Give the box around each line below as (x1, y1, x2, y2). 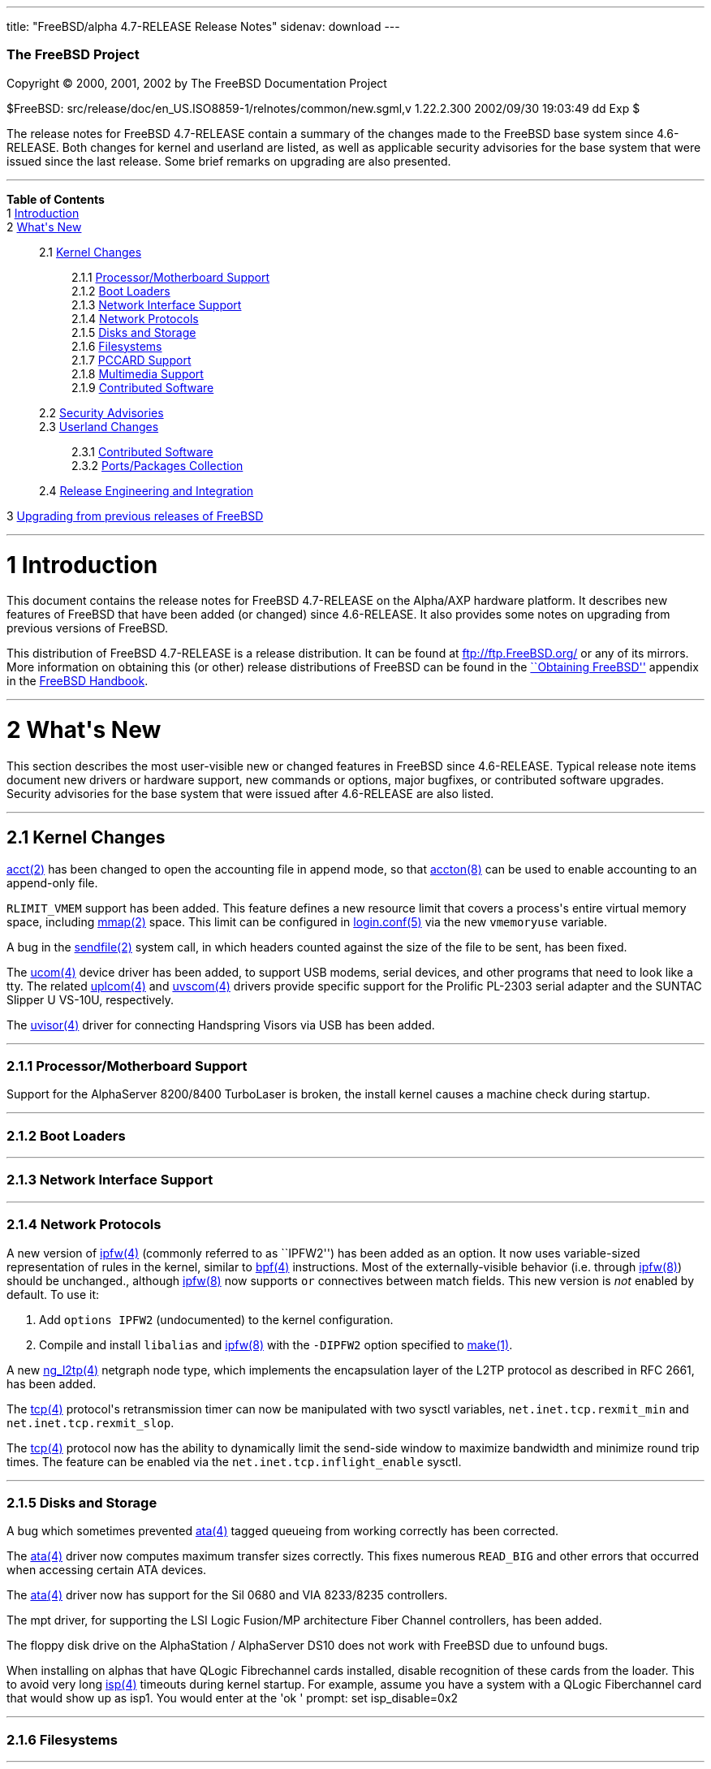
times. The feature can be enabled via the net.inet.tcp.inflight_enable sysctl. (6, 1454, 462, 1469)
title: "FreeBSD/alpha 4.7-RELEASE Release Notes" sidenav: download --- (6, 19, 400, 33)
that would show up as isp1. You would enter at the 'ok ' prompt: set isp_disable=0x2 (6, 1691, 459, 1706)
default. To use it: (6, 1287, 100, 1301)
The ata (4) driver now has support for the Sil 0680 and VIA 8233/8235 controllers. (6, 1588, 448, 1603)
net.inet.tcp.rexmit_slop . (6, 1415, 175, 1430)
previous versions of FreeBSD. (6, 621, 168, 636)
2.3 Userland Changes (39, 419, 159, 434)
